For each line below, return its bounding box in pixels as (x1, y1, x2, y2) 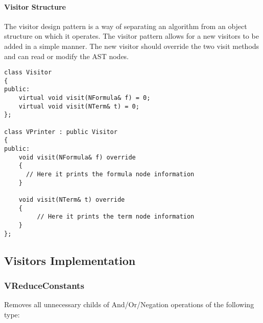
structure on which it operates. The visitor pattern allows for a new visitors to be (4, 31, 259, 41)
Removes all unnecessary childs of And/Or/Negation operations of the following (4, 299, 254, 310)
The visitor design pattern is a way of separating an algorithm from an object (4, 20, 247, 31)
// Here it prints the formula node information (26, 171, 195, 178)
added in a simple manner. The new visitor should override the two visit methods (4, 40, 259, 51)
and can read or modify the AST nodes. (4, 50, 129, 61)
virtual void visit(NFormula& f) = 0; (18, 94, 151, 102)
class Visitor (4, 69, 52, 76)
